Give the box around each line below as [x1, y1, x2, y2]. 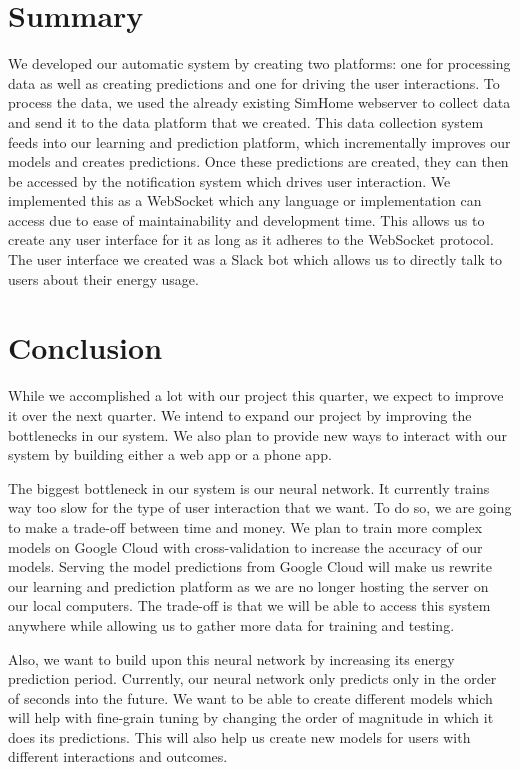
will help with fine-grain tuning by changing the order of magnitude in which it [8, 707, 494, 728]
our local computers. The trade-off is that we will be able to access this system [8, 595, 491, 616]
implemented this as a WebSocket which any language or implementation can [8, 190, 482, 211]
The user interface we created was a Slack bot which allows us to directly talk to [8, 249, 502, 270]
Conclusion [8, 327, 163, 368]
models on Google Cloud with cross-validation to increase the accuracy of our [8, 536, 483, 557]
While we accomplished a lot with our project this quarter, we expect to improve [8, 385, 504, 406]
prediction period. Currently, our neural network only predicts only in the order [8, 668, 497, 689]
